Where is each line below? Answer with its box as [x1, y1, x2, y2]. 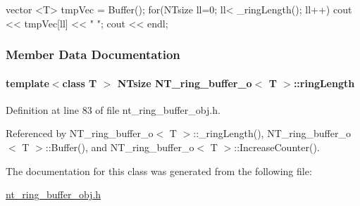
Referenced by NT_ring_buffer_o [6, 126, 154, 141]
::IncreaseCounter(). [234, 140, 320, 155]
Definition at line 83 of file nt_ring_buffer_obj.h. [6, 102, 221, 117]
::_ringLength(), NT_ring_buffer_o [193, 126, 351, 141]
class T [62, 75, 97, 90]
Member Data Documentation [6, 46, 180, 63]
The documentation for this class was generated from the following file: [6, 163, 312, 178]
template [6, 75, 49, 90]
